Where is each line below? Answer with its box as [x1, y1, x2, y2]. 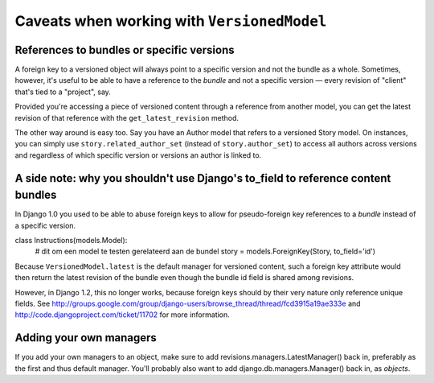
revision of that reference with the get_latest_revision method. [14, 113, 240, 122]
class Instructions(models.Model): [14, 236, 128, 245]
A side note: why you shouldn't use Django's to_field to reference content [14, 171, 391, 185]
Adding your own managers [14, 331, 157, 345]
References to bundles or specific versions [14, 43, 235, 56]
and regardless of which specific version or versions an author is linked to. [14, 150, 262, 160]
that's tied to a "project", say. [14, 87, 112, 97]
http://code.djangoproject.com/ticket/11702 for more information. [14, 310, 231, 319]
